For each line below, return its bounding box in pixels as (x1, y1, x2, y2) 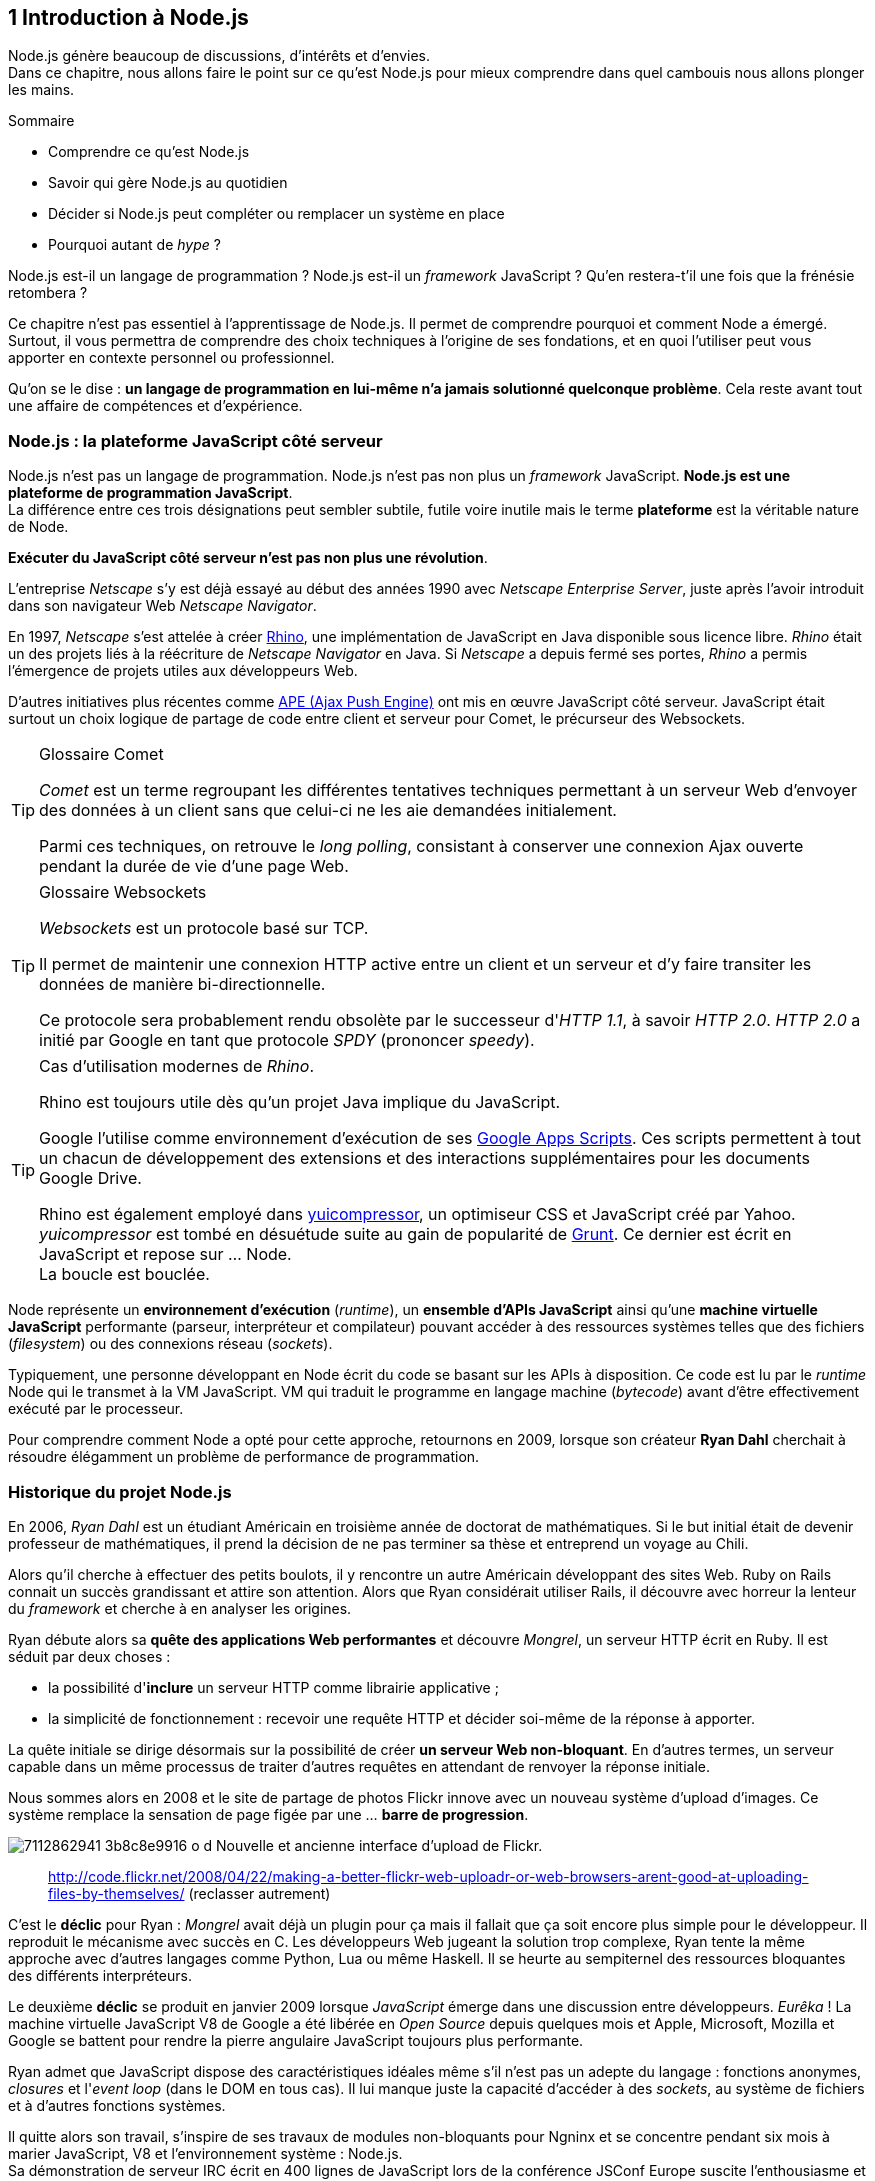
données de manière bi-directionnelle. (39, 974, 326, 995)
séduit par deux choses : (8, 1647, 171, 1665)
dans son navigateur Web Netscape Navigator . (8, 597, 317, 615)
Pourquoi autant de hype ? (48, 236, 221, 254)
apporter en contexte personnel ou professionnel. (8, 349, 335, 367)
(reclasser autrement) (188, 1884, 331, 1902)
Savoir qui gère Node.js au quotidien (48, 174, 288, 192)
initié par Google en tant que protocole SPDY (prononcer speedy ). (39, 1030, 535, 1051)
